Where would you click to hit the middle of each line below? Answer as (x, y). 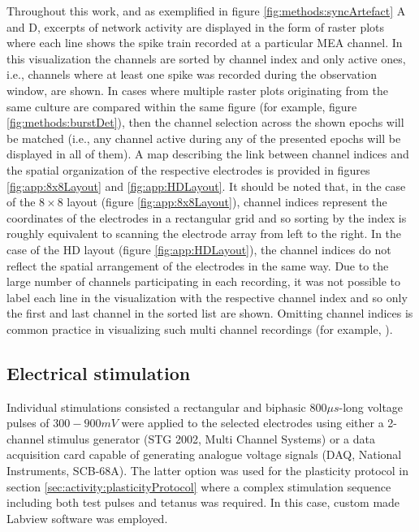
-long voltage (371, 407)
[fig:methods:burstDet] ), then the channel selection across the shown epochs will (205, 122)
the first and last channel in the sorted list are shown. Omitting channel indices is (210, 313)
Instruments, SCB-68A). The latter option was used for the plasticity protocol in (208, 471)
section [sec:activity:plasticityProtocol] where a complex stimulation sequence (199, 486)
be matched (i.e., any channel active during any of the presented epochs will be (204, 138)
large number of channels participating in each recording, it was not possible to (204, 281)
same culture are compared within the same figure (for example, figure (182, 106)
